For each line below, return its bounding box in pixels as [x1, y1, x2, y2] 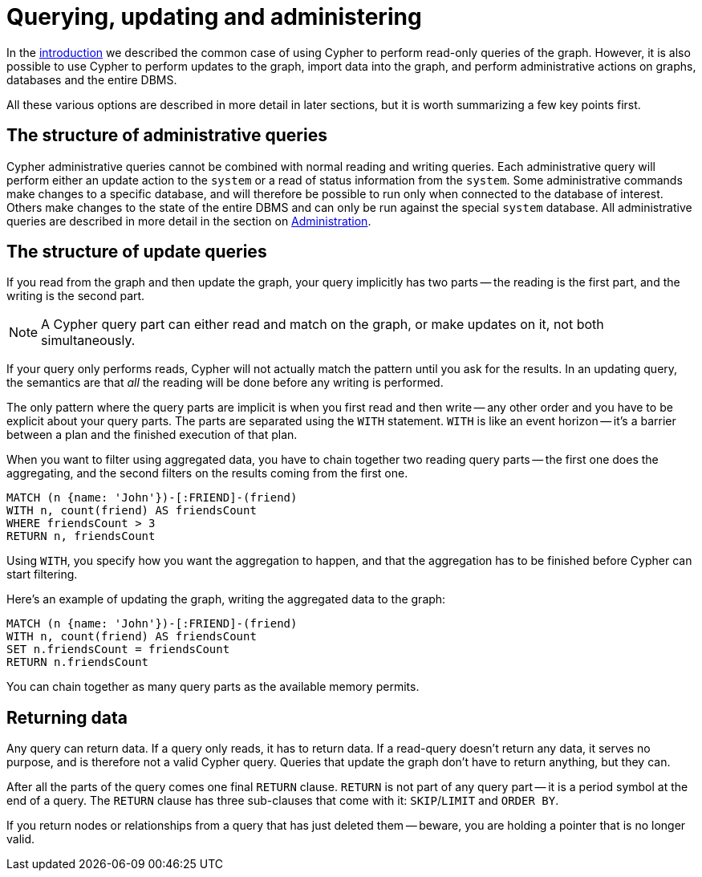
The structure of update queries [6, 242, 267, 262]
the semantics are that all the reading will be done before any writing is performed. [6, 376, 444, 390]
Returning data [6, 707, 128, 728]
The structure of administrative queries [6, 125, 327, 146]
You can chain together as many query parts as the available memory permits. [6, 680, 420, 694]
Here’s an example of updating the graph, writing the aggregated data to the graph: [6, 592, 446, 607]
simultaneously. [41, 332, 136, 349]
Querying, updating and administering [6, 3, 422, 30]
